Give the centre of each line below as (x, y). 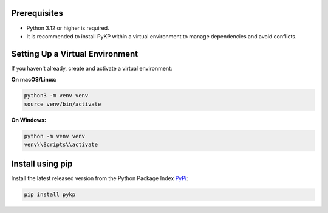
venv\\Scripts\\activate (61, 144)
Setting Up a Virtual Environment (75, 54)
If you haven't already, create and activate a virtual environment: (92, 68)
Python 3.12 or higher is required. (68, 28)
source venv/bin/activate (63, 104)
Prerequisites (37, 13)
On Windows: (29, 120)
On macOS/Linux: (34, 80)
